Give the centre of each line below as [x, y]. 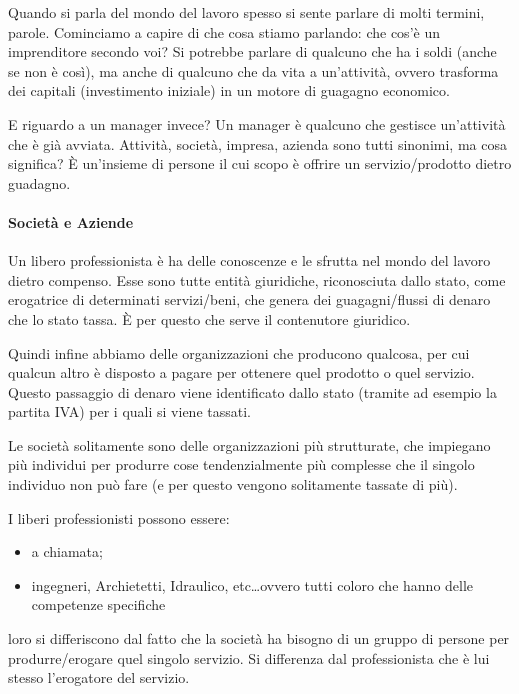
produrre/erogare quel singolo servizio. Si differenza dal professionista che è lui [249, 657]
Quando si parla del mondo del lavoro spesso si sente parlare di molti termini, [246, 12]
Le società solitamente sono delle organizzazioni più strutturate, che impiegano [249, 444]
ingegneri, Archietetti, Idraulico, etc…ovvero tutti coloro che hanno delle [252, 584]
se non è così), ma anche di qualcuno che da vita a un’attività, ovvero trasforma [253, 70]
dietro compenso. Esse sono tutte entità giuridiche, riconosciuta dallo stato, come [257, 279]
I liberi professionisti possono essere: [119, 517]
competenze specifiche [98, 604]
